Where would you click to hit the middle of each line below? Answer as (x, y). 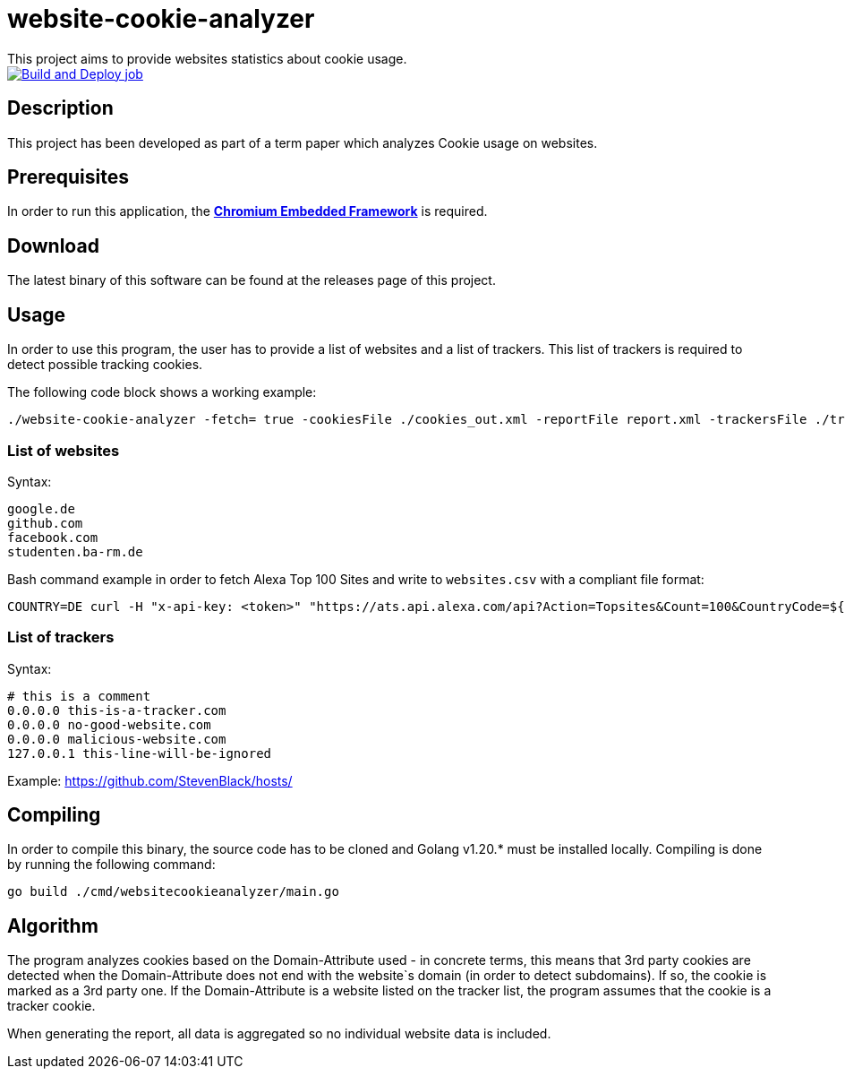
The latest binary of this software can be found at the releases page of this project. (252, 280)
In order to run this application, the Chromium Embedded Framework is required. (248, 211)
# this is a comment (79, 696)
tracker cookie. (51, 1006)
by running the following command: (111, 865)
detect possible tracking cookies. (105, 365)
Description (60, 108)
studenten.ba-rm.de (75, 551)
